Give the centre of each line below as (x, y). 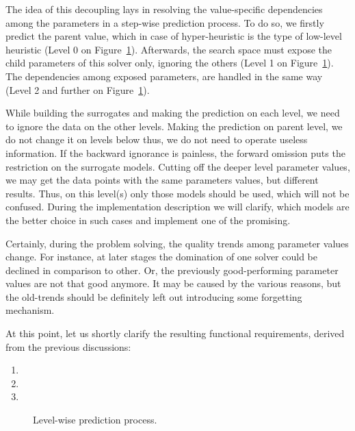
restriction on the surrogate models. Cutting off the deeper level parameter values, (178, 166)
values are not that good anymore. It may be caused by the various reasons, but (173, 283)
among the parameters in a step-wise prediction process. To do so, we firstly (165, 22)
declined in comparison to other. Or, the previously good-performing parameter (172, 270)
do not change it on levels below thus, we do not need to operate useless (157, 139)
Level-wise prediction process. (95, 420)
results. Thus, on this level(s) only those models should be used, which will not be (177, 193)
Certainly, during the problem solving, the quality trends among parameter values (177, 243)
